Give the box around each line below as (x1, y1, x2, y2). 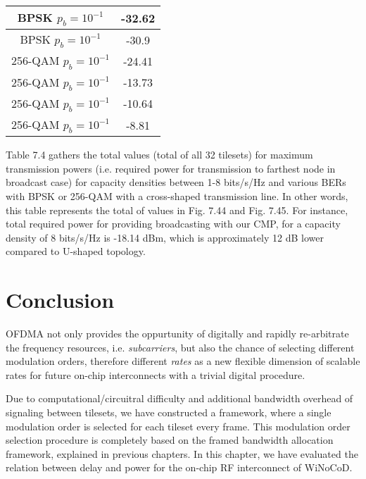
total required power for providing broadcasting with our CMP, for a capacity (6, 216, 341, 231)
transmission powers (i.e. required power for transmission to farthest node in (6, 161, 336, 175)
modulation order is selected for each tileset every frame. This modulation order (6, 418, 351, 433)
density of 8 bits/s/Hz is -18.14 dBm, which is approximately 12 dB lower (6, 230, 324, 244)
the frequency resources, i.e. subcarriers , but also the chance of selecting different (6, 340, 355, 354)
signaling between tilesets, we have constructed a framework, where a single (6, 404, 332, 419)
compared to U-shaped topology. (6, 244, 146, 259)
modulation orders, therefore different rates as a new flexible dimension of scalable (6, 354, 360, 368)
